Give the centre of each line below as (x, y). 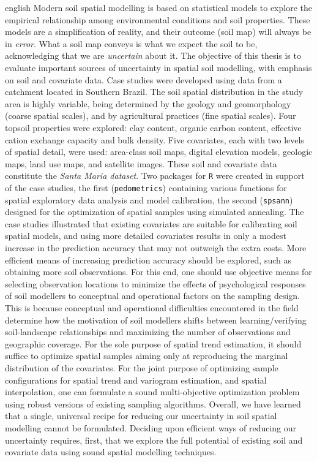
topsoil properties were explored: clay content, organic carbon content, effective (153, 127)
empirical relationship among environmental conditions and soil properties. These (158, 19)
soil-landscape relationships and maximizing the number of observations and (148, 332)
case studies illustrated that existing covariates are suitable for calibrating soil (151, 223)
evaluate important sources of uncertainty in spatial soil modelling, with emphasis (158, 67)
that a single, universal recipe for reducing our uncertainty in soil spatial (141, 416)
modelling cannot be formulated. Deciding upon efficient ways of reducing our (151, 427)
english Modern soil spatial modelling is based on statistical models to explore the (158, 7)
